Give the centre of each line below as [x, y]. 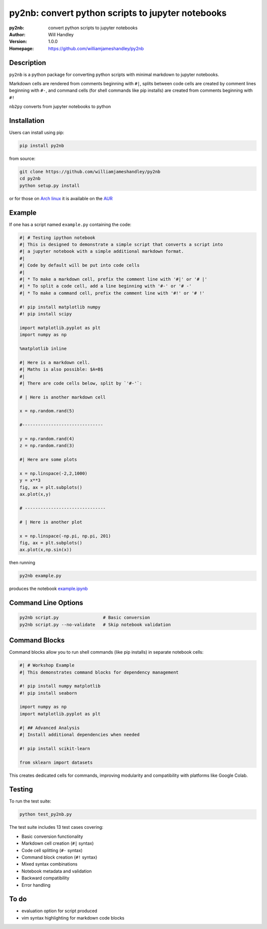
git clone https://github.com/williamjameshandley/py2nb [90, 172]
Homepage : [22, 48]
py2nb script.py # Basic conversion [85, 618]
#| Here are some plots [48, 460]
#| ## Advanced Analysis [50, 728]
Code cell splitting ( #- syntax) [52, 850]
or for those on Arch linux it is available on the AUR [61, 198]
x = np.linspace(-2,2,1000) [53, 473]
